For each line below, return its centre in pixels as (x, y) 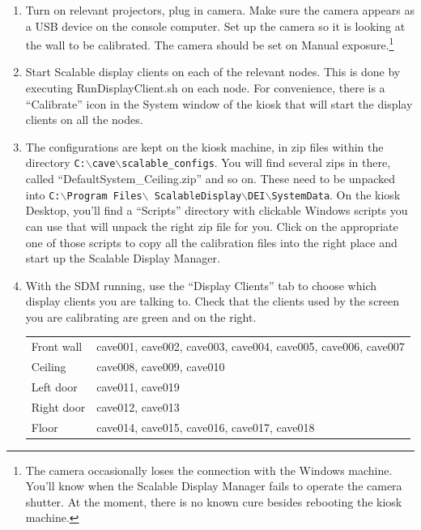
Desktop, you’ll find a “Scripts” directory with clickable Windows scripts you (217, 210)
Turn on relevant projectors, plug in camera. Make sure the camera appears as (220, 10)
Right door (58, 406)
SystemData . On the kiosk (336, 194)
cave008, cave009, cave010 (161, 367)
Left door (54, 386)
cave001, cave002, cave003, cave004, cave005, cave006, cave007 (251, 346)
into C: (43, 194)
